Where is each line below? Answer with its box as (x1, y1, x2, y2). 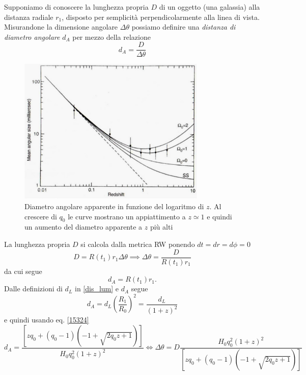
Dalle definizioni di (4, 283, 63, 294)
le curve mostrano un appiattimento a (68, 211, 186, 221)
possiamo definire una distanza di (131, 21, 236, 32)
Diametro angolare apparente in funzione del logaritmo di (24, 201, 204, 212)
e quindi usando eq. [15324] (4, 314, 89, 325)
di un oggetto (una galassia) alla (159, 2, 260, 12)
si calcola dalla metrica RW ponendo (80, 239, 195, 249)
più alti (150, 221, 173, 232)
